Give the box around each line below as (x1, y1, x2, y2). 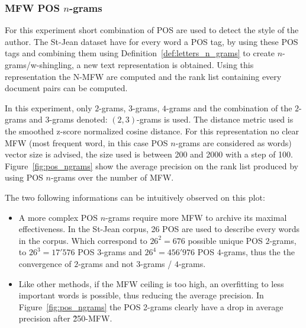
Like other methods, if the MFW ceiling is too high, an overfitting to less (18, 277, 284, 290)
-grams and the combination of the (166, 101, 292, 114)
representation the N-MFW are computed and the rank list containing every (5, 70, 282, 82)
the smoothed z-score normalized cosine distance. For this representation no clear (5, 124, 299, 137)
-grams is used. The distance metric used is (137, 113, 294, 126)
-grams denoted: (49, 113, 108, 126)
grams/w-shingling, (5, 59, 74, 70)
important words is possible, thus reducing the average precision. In (18, 289, 264, 301)
